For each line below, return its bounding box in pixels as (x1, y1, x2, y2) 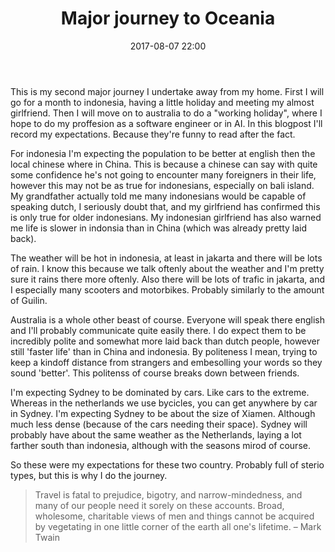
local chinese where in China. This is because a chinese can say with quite (10, 158, 318, 170)
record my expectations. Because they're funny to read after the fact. (10, 128, 296, 140)
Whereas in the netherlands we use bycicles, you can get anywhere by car (10, 397, 318, 409)
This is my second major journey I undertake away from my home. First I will (10, 85, 325, 97)
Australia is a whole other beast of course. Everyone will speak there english (10, 313, 325, 326)
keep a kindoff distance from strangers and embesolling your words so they (10, 356, 323, 368)
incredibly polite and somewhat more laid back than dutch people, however (10, 335, 321, 347)
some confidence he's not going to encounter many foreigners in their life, (10, 168, 317, 181)
